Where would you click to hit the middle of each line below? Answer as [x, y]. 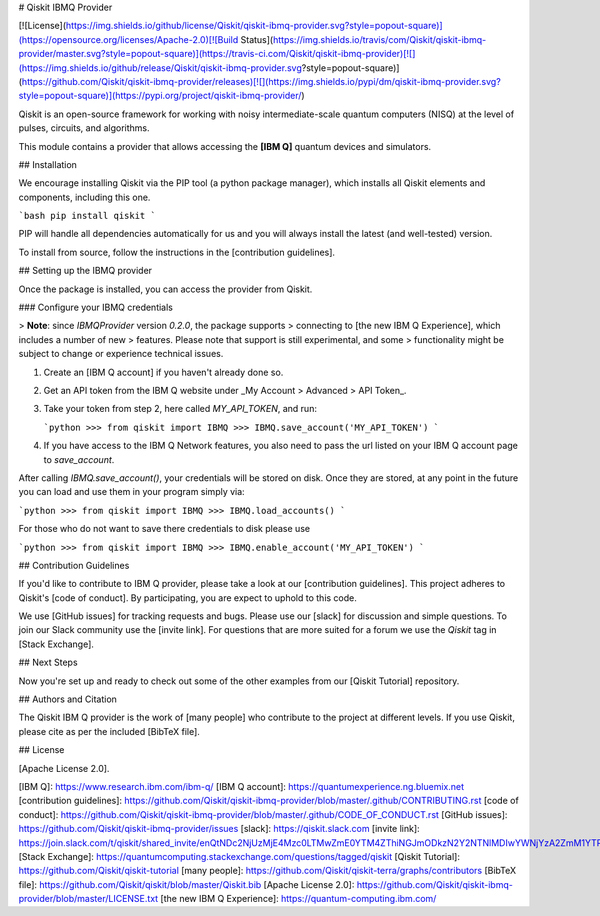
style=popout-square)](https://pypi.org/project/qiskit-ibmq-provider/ [160, 96]
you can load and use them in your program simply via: [131, 492]
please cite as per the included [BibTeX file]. [109, 731]
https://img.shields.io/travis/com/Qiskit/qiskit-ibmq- [379, 39]
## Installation [47, 164]
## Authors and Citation [67, 699]
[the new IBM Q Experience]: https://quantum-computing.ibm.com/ [298, 899]
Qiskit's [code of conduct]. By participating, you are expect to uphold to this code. [187, 597]
